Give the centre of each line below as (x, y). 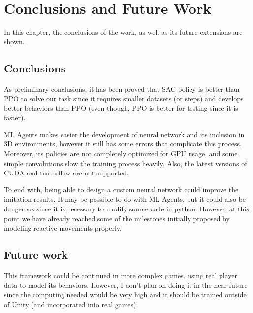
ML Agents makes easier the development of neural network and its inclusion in (124, 134)
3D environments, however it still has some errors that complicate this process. (123, 144)
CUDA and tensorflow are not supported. (66, 173)
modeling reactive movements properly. (63, 228)
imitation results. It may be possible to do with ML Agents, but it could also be (125, 199)
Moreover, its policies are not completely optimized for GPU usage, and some (121, 154)
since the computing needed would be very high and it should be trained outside (125, 295)
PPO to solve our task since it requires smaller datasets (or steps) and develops (124, 98)
